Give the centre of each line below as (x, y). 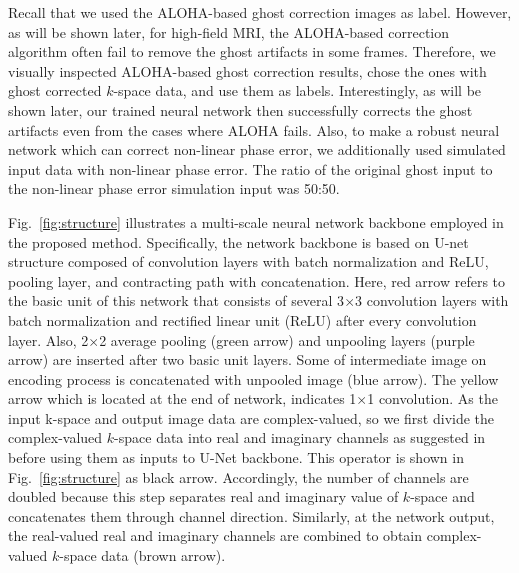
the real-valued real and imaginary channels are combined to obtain (215, 535)
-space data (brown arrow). (142, 555)
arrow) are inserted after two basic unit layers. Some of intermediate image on (247, 359)
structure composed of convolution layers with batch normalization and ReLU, (248, 261)
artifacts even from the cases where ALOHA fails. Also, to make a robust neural (254, 129)
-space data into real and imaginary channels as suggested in (300, 437)
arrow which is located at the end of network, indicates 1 (182, 398)
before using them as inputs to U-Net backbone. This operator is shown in (236, 457)
